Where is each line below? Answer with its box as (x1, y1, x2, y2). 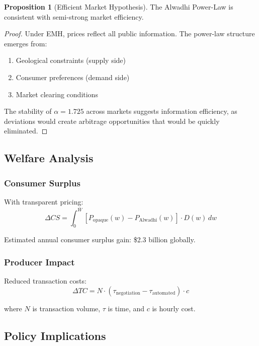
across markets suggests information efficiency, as (86, 106, 237, 116)
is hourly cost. (152, 303, 196, 313)
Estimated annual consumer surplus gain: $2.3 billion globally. (4, 234, 196, 245)
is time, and (108, 303, 145, 313)
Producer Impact (4, 255, 75, 268)
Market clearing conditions (16, 89, 98, 99)
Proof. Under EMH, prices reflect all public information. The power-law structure (4, 28, 255, 39)
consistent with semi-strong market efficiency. (4, 11, 144, 22)
